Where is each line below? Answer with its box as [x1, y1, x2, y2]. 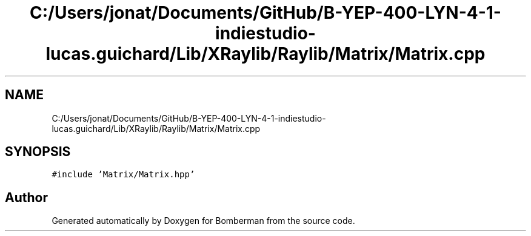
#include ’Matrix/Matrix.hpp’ [52, 169, 195, 180]
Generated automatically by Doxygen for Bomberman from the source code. [52, 215, 355, 226]
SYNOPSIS [5, 144, 71, 160]
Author [5, 189, 48, 205]
